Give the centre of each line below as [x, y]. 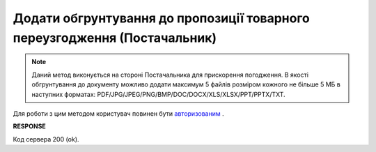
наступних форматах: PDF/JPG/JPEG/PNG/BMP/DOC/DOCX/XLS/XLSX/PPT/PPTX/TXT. [158, 94]
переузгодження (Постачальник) [115, 38]
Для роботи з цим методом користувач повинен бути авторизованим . [118, 113]
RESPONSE [30, 126]
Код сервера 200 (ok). [46, 139]
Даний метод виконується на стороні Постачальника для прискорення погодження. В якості [170, 75]
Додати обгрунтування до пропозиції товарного [161, 18]
